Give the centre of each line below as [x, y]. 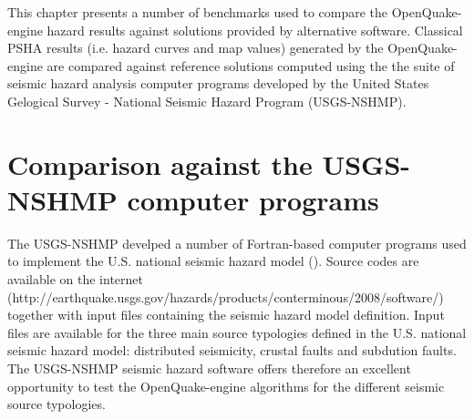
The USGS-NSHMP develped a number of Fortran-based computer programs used [237, 243]
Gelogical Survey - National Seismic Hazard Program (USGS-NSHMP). [207, 101]
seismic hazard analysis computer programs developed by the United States [218, 83]
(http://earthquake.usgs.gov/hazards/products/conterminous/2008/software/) [226, 296]
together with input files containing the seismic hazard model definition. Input [226, 315]
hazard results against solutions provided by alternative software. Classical [255, 30]
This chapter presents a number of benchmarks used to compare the [198, 12]
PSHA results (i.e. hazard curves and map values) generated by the [196, 48]
